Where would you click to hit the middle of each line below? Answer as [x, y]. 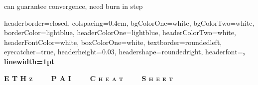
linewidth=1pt [29, 61]
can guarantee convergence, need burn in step [73, 6]
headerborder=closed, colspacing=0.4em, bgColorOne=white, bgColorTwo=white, [129, 22]
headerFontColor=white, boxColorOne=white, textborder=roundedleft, [113, 42]
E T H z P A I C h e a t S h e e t [89, 78]
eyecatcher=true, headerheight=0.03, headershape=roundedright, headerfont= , [125, 52]
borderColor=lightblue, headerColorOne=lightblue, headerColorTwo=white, [120, 32]
